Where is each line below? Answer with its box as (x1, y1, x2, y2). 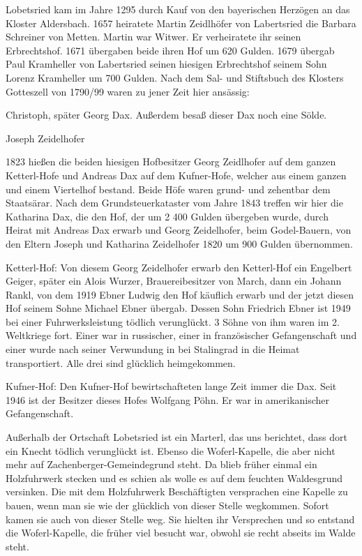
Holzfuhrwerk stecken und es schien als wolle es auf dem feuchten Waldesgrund (6, 470, 343, 485)
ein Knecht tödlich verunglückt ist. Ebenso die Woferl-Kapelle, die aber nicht (6, 443, 335, 458)
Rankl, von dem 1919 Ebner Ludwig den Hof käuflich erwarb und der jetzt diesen (6, 287, 354, 301)
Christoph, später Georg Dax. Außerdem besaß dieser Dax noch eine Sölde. (6, 107, 327, 122)
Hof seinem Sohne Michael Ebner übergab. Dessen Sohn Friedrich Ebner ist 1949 (6, 301, 351, 315)
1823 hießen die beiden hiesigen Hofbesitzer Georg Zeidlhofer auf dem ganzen (6, 154, 336, 169)
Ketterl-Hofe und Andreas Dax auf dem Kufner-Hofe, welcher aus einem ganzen (6, 167, 347, 182)
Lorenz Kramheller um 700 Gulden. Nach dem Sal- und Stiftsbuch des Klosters (6, 70, 344, 84)
